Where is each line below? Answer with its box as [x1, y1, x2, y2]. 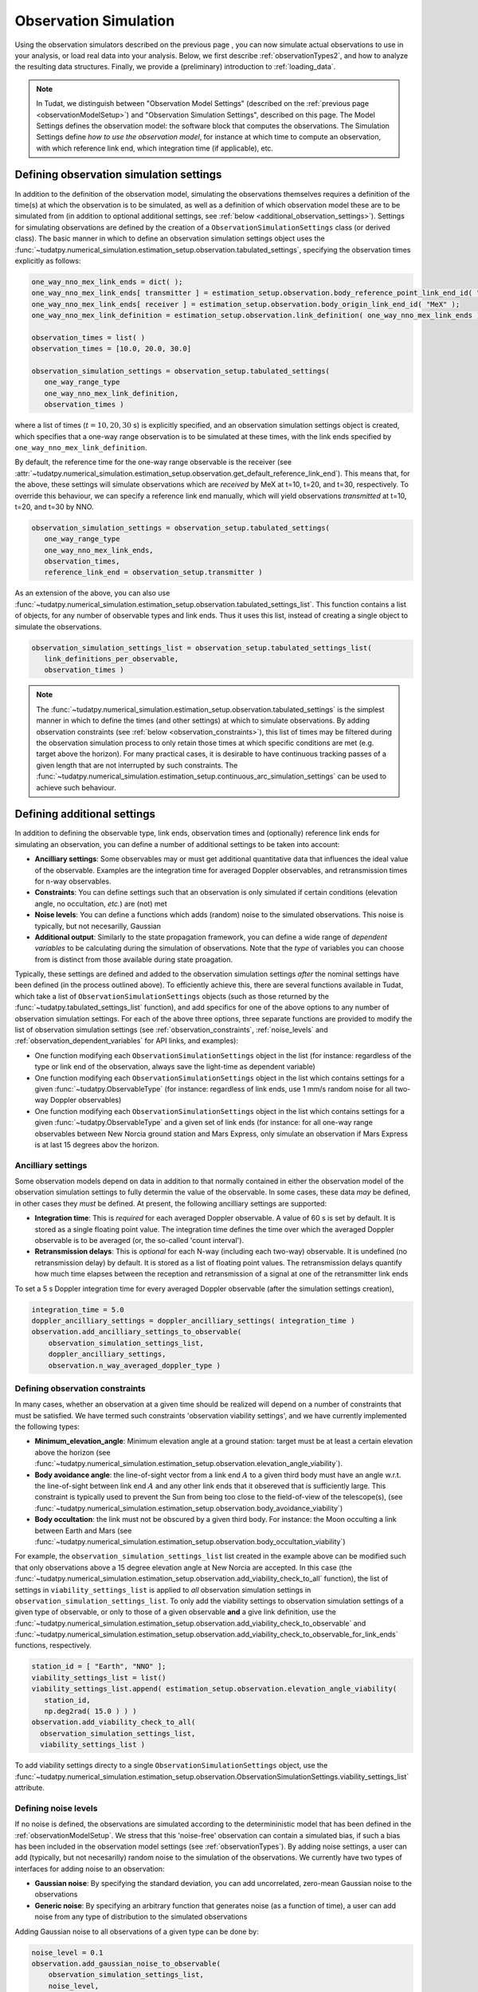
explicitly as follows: [14, 256, 81, 265]
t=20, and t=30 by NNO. [14, 502, 95, 512]
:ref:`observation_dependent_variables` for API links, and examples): [14, 1036, 239, 1045]
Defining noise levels [14, 1802, 98, 1814]
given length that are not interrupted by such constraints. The [36, 760, 238, 770]
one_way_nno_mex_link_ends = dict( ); [31, 277, 183, 286]
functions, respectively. [14, 1641, 92, 1650]
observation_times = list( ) [31, 333, 146, 342]
